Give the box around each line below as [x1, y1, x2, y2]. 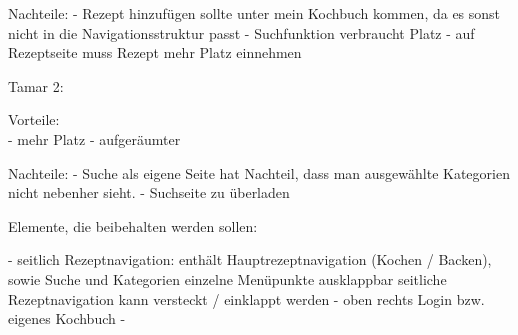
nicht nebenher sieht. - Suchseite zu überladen [8, 182, 290, 203]
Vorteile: [8, 109, 60, 130]
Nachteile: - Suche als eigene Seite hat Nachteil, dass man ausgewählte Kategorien [8, 162, 510, 183]
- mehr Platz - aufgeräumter [8, 128, 181, 149]
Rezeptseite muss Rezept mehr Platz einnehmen [8, 42, 302, 63]
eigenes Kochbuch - [8, 308, 126, 329]
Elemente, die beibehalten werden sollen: [8, 215, 258, 236]
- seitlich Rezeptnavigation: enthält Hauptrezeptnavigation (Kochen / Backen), [8, 249, 492, 270]
